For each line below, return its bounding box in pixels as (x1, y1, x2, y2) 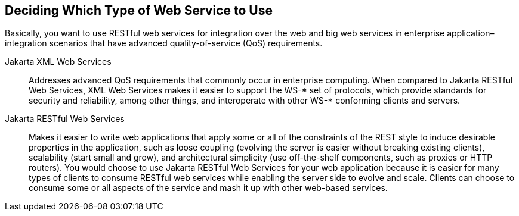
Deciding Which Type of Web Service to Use (5, 3, 273, 18)
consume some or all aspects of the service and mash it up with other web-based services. (29, 183, 388, 193)
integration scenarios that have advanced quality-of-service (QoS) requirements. (5, 38, 323, 49)
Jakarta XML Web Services (5, 57, 112, 67)
